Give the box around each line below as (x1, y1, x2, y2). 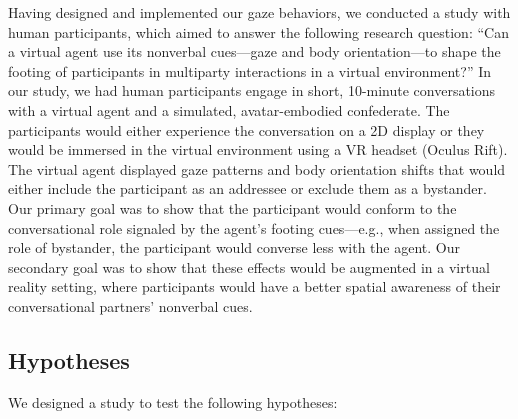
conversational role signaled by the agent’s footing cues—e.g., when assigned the (8, 217, 500, 238)
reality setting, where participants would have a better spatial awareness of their (8, 276, 501, 297)
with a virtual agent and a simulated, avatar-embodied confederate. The (8, 99, 450, 120)
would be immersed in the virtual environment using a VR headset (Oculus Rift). (8, 139, 508, 160)
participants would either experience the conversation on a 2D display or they (8, 119, 485, 140)
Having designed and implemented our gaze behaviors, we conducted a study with (8, 2, 511, 22)
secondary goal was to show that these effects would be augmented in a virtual (8, 256, 490, 277)
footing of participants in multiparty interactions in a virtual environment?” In (8, 60, 492, 81)
